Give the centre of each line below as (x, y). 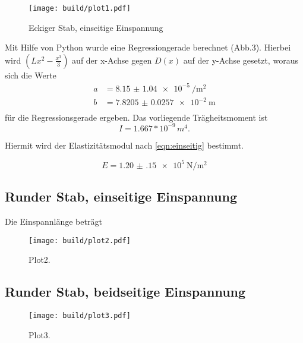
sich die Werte (31, 75)
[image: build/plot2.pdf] (80, 240)
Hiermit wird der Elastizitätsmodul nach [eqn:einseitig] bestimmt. (124, 145)
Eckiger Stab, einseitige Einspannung (96, 27)
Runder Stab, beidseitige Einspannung (125, 292)
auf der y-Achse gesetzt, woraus (241, 60)
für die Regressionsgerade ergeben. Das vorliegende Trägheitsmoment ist (136, 117)
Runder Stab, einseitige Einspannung (121, 196)
